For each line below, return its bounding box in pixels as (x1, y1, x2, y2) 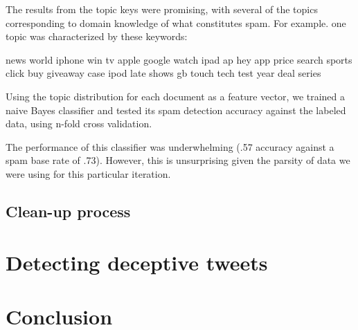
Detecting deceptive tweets (6, 248, 268, 276)
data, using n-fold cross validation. (6, 116, 152, 131)
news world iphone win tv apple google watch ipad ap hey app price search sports (6, 52, 352, 66)
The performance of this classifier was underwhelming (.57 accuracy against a (6, 139, 334, 154)
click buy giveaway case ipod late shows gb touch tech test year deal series (6, 66, 321, 80)
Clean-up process (6, 200, 131, 221)
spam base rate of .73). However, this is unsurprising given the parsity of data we (6, 153, 350, 167)
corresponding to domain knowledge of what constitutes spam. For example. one (6, 15, 346, 30)
